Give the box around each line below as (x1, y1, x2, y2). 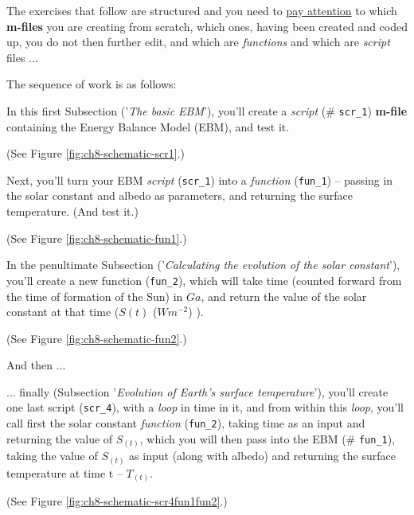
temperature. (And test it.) (6, 203, 139, 220)
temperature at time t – (6, 464, 123, 481)
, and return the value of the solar (201, 287, 367, 304)
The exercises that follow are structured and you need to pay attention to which (6, 2, 397, 18)
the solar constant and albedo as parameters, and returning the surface (6, 187, 353, 204)
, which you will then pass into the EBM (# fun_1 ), (139, 430, 396, 447)
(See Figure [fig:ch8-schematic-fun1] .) (6, 229, 187, 246)
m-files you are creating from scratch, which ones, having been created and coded (6, 18, 408, 34)
